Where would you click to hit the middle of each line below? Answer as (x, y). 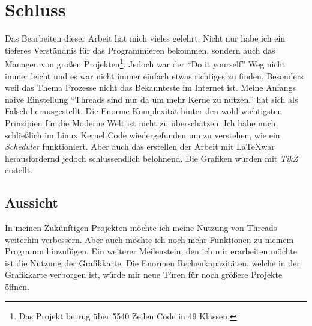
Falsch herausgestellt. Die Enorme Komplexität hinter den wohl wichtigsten (144, 111)
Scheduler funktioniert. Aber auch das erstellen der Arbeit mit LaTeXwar (140, 146)
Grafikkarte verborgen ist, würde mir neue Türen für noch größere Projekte (144, 275)
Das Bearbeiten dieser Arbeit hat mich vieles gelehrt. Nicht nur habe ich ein (145, 38)
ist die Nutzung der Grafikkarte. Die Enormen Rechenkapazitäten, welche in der (152, 263)
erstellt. (19, 170)
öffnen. (17, 287)
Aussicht (31, 202)
